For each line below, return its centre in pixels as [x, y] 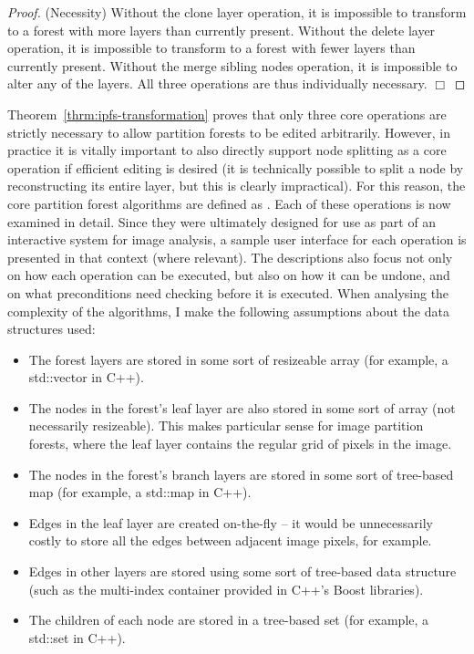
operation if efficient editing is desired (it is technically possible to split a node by [236, 167]
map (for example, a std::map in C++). [140, 492]
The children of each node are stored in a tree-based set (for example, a [229, 620]
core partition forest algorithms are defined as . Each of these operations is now [229, 203]
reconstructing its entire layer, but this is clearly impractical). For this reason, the [237, 186]
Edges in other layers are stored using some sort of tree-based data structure [242, 571]
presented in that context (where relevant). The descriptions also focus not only [230, 257]
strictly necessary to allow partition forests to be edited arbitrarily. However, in [229, 132]
